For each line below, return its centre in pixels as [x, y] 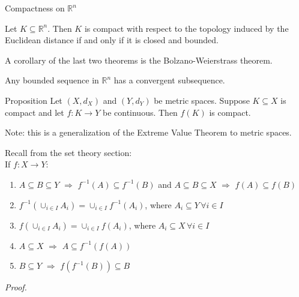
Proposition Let [34, 100]
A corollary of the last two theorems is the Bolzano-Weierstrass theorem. [139, 60]
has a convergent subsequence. [169, 80]
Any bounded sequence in [52, 80]
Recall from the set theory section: [68, 152]
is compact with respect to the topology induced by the [186, 28]
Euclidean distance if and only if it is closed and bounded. [112, 40]
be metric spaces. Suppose [202, 100]
